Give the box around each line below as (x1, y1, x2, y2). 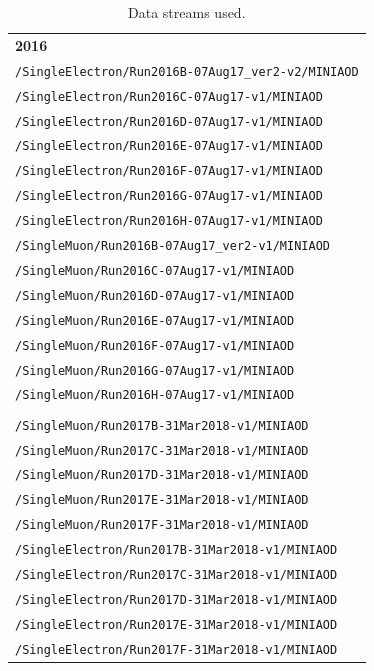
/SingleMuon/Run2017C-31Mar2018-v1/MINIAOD (15, 443, 309, 458)
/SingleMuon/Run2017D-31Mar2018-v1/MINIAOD (15, 468, 309, 483)
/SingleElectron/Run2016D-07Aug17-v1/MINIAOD (15, 114, 323, 129)
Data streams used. (128, 2, 246, 22)
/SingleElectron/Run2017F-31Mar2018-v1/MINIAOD (15, 642, 338, 657)
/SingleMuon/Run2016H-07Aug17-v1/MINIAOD (15, 388, 295, 403)
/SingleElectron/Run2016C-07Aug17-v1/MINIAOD (15, 89, 323, 104)
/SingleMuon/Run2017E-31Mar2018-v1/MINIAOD (15, 493, 309, 508)
